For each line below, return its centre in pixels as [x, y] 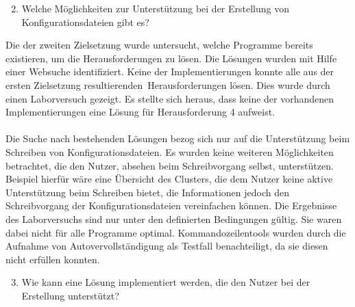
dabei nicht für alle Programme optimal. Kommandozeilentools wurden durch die [176, 232]
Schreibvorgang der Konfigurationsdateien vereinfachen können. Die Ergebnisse [171, 205]
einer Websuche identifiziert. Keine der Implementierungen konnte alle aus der [170, 71]
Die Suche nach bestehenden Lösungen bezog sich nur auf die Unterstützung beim [178, 138]
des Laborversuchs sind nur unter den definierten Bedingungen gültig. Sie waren [174, 218]
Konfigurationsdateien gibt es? [85, 22]
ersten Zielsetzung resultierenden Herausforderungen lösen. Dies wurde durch [168, 84]
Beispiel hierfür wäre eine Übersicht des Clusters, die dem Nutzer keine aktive [169, 179]
